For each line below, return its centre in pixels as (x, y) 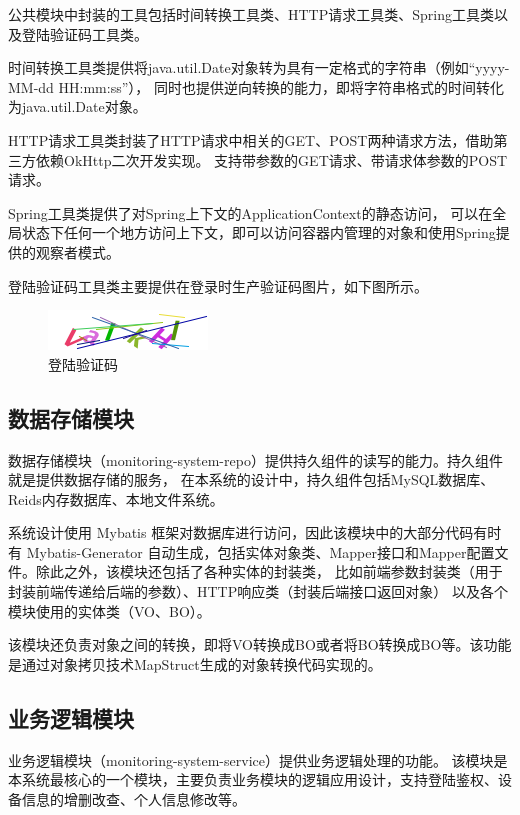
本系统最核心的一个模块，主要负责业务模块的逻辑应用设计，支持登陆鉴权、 (253, 779)
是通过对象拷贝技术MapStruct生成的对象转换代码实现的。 (195, 663)
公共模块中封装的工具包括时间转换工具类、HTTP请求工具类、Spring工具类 (251, 14)
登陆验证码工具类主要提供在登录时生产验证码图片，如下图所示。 (218, 285)
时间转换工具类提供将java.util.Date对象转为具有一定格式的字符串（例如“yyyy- (259, 67)
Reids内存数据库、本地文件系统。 (116, 498)
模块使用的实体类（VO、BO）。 (109, 610)
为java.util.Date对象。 (77, 106)
